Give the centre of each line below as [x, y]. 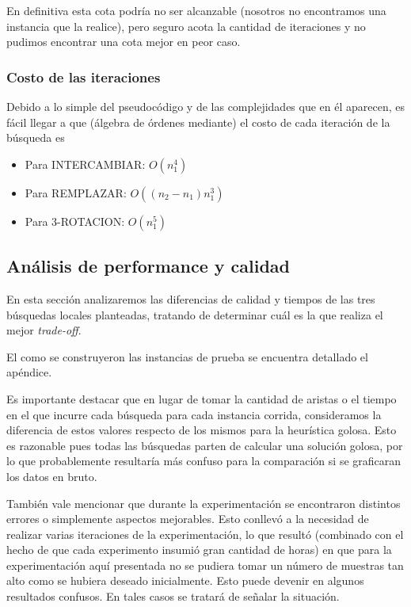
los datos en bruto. [52, 476]
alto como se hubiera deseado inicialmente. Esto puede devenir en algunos [185, 580]
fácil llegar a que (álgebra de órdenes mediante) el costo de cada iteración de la [198, 122]
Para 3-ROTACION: [75, 221]
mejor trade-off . [44, 330]
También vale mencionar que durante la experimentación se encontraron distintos [204, 503]
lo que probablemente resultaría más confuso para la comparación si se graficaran [204, 461]
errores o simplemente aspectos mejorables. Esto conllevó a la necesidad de [188, 519]
